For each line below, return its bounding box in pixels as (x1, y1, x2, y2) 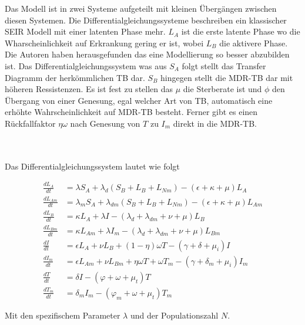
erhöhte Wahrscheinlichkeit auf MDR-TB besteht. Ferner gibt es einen (5, 106, 258, 118)
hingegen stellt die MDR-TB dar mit (160, 71, 293, 83)
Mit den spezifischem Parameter (5, 309, 120, 321)
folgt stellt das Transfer (182, 59, 266, 72)
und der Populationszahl (130, 309, 219, 321)
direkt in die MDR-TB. (173, 117, 257, 129)
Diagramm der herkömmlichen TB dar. (5, 71, 145, 83)
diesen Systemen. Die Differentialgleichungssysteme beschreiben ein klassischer (5, 13, 287, 26)
